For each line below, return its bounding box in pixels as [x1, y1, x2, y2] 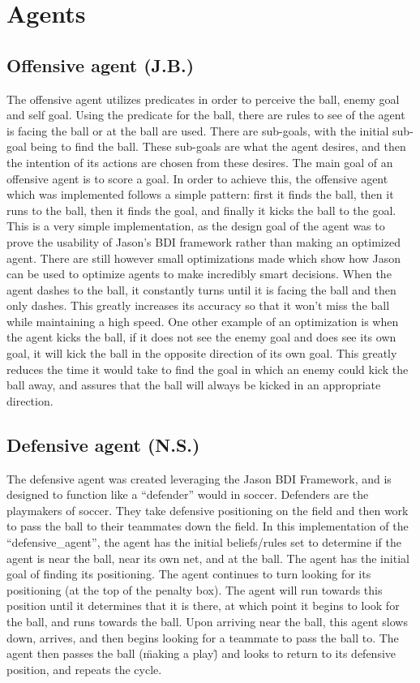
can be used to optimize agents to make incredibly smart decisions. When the [6, 265, 392, 282]
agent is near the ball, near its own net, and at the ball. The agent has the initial [6, 549, 409, 566]
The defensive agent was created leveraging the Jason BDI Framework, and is [6, 470, 392, 487]
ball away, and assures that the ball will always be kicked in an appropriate [6, 376, 381, 393]
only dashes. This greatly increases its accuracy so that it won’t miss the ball [6, 297, 390, 314]
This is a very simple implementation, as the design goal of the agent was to [6, 217, 385, 234]
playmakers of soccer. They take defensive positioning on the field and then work [6, 501, 409, 518]
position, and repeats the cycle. [6, 660, 162, 677]
